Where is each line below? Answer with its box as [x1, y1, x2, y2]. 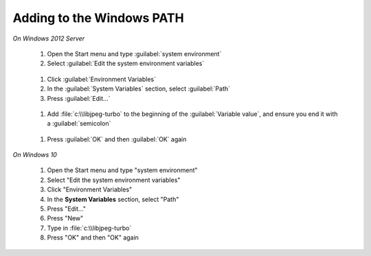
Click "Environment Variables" [47, 185, 133, 194]
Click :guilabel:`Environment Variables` [47, 75, 157, 83]
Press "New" [47, 214, 84, 222]
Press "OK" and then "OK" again [47, 233, 139, 242]
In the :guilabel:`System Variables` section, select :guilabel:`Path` [47, 84, 230, 93]
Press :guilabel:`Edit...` [47, 94, 111, 102]
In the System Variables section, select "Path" [47, 195, 179, 203]
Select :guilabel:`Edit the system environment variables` [47, 59, 205, 68]
